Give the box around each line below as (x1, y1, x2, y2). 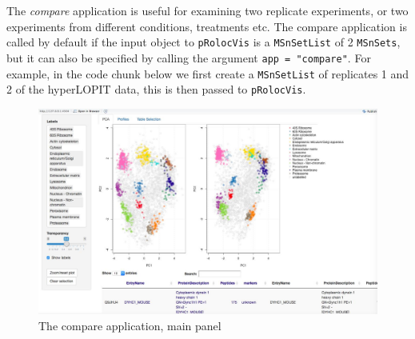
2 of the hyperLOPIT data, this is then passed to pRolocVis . (6, 81, 306, 98)
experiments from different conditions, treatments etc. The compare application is (6, 18, 407, 34)
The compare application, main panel (38, 317, 221, 333)
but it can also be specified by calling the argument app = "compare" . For (6, 49, 371, 66)
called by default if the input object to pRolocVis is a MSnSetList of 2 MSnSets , (6, 34, 401, 50)
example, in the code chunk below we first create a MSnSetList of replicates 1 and (6, 65, 409, 82)
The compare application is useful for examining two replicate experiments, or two (6, 2, 409, 18)
